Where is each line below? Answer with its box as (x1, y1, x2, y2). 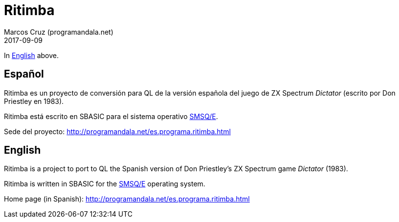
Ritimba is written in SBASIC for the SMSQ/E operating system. (4, 180, 205, 188)
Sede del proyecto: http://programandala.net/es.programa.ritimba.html (4, 127, 231, 136)
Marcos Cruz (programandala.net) (4, 27, 113, 36)
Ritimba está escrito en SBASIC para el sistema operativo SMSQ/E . (4, 112, 218, 121)
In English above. (4, 51, 59, 60)
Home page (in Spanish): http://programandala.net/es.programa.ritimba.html (4, 195, 250, 203)
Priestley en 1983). (4, 97, 64, 105)
